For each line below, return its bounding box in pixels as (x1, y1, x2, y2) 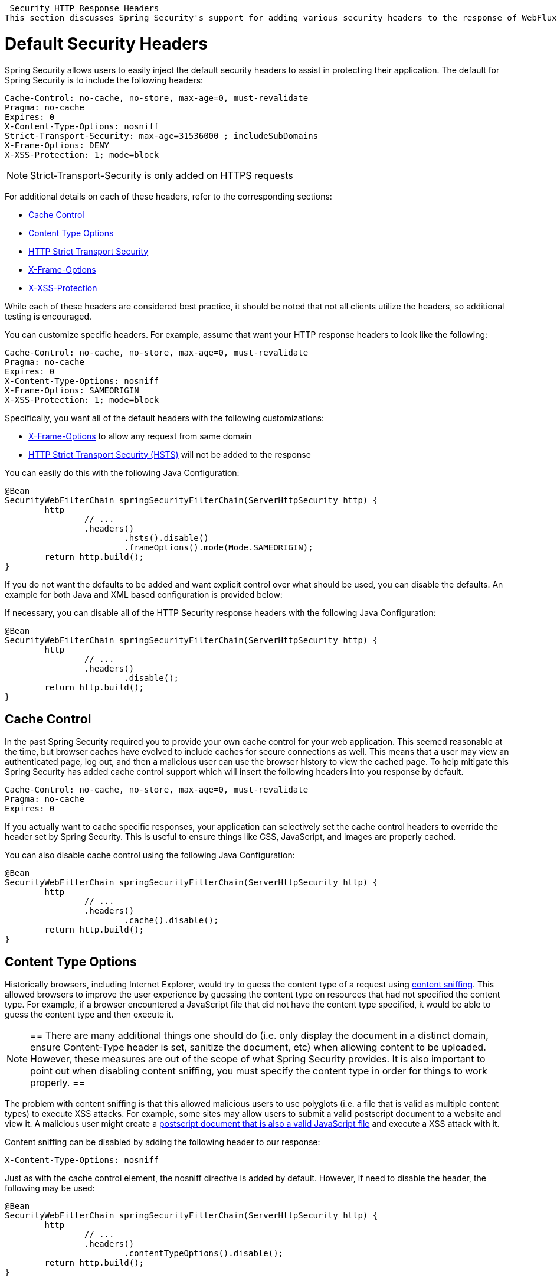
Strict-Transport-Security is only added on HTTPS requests (30, 169, 293, 181)
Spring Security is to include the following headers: (5, 74, 204, 85)
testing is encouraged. (5, 311, 92, 321)
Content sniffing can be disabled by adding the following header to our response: (5, 1137, 320, 1148)
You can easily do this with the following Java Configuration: (5, 467, 240, 478)
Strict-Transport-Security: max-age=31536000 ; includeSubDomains (5, 131, 319, 141)
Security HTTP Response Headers (9, 4, 159, 13)
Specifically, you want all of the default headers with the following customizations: (5, 412, 324, 423)
